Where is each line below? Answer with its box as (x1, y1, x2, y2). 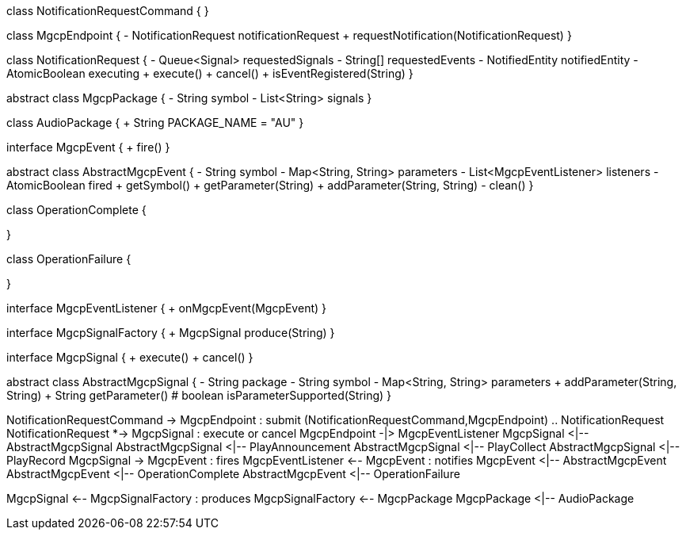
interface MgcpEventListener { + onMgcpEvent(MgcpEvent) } (6, 301, 326, 315)
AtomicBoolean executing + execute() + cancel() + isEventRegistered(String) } (6, 67, 414, 80)
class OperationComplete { (6, 203, 147, 216)
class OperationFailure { (6, 252, 131, 266)
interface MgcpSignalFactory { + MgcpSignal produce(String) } (6, 326, 335, 339)
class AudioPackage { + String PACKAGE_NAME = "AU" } (6, 116, 304, 129)
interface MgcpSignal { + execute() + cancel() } (6, 350, 253, 364)
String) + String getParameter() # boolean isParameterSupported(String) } (6, 389, 392, 402)
